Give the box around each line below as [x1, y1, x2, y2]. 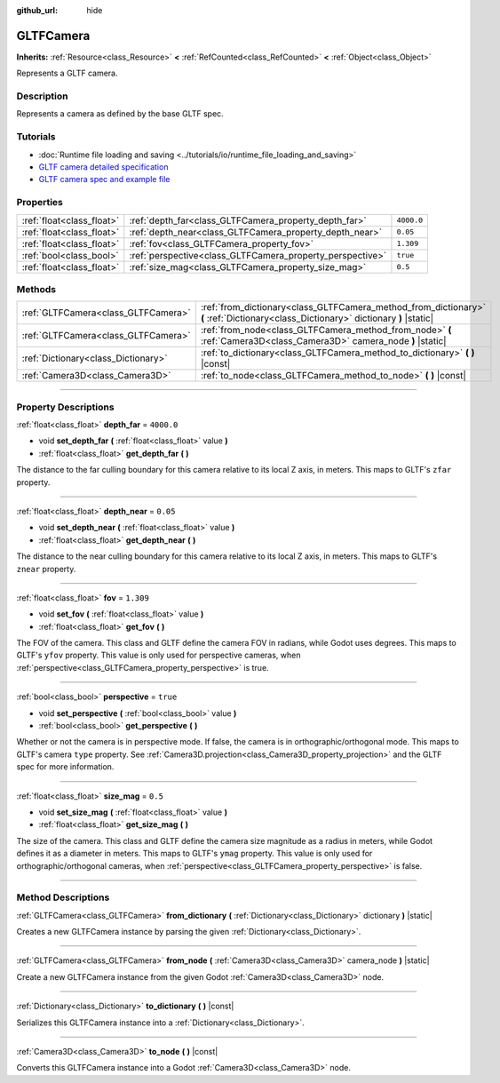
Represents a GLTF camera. [16, 68, 118, 79]
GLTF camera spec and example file [38, 174, 171, 185]
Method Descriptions [16, 891, 110, 904]
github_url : [16, 5, 58, 15]
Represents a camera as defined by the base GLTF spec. [16, 108, 224, 119]
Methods [16, 283, 57, 295]
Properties [16, 196, 64, 209]
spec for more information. [16, 761, 115, 772]
